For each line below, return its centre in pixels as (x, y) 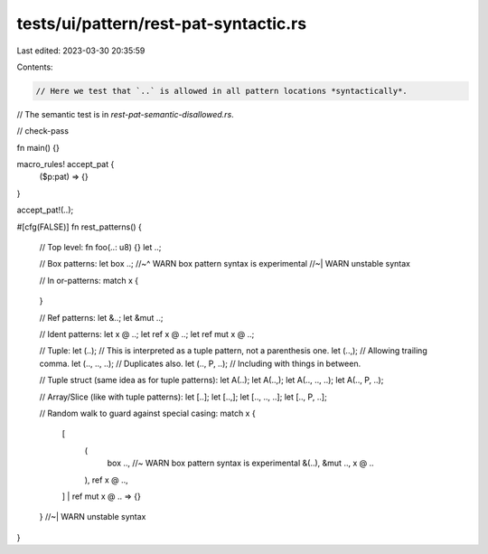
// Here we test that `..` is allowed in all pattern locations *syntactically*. (222, 91)
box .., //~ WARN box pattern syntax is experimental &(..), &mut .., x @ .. (240, 463)
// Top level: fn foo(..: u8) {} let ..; (100, 248)
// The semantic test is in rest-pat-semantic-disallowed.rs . (125, 114)
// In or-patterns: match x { (89, 280)
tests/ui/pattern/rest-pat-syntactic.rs (162, 23)
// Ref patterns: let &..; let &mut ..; (101, 317)
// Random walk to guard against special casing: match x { (148, 413)
